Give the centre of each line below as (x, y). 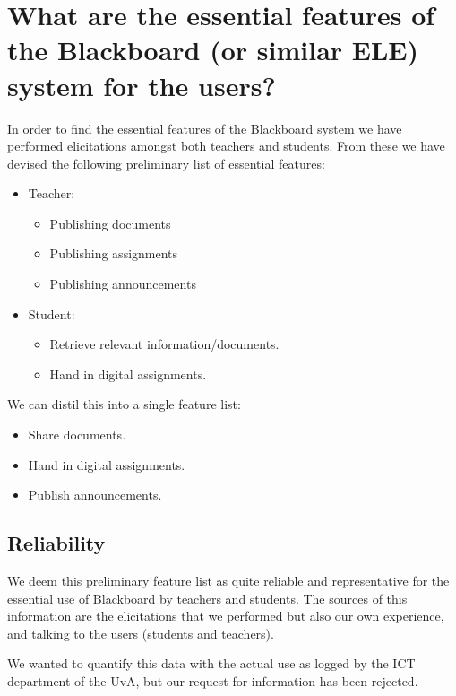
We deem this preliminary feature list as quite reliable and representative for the (228, 581)
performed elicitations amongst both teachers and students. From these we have (226, 146)
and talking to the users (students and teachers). (141, 633)
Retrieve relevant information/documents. (164, 344)
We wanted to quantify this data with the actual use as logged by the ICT (211, 663)
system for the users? (142, 85)
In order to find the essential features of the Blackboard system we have (205, 128)
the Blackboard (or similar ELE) (213, 50)
